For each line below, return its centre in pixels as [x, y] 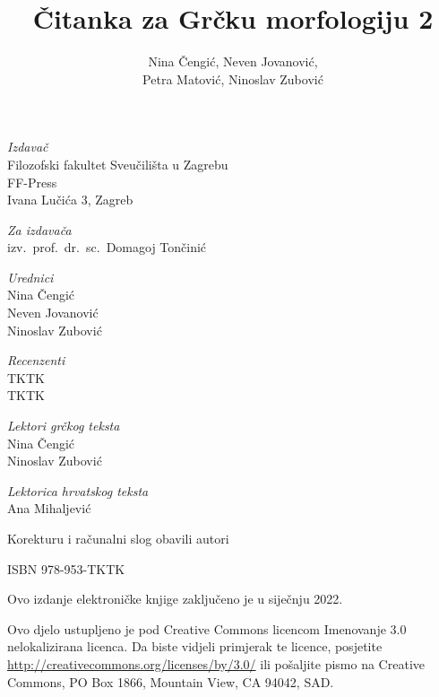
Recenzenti [36, 360]
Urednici [30, 277]
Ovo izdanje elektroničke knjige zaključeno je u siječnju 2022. [175, 599]
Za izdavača [39, 229]
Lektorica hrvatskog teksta [78, 490]
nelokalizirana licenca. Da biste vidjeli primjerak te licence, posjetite [195, 646]
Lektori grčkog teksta [64, 426]
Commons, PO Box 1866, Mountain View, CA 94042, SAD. [171, 681]
